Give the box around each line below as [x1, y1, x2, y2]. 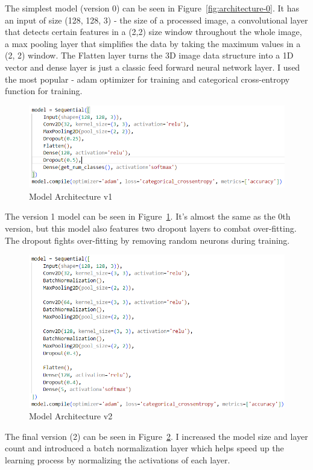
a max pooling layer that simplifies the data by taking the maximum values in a [5, 37, 301, 49]
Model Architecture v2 [29, 410, 113, 422]
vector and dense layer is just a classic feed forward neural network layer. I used [5, 60, 300, 73]
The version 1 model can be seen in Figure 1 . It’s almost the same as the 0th [5, 210, 291, 223]
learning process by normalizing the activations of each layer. [5, 454, 230, 466]
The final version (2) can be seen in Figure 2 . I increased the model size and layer [5, 430, 308, 442]
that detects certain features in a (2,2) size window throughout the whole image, [5, 25, 302, 38]
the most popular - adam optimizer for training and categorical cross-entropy [5, 72, 290, 85]
